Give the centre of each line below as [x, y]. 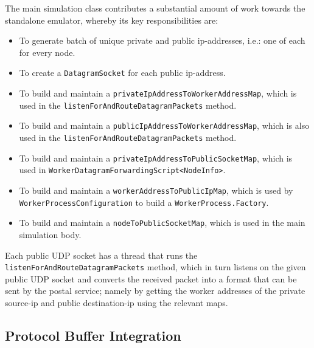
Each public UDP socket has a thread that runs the [101, 255]
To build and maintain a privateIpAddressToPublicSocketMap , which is [156, 158]
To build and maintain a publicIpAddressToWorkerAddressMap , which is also [164, 125]
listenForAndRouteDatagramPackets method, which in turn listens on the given [155, 267]
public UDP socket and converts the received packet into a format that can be [151, 278]
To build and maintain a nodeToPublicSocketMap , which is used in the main [162, 223]
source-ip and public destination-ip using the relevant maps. [117, 302]
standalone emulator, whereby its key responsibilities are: [112, 20]
